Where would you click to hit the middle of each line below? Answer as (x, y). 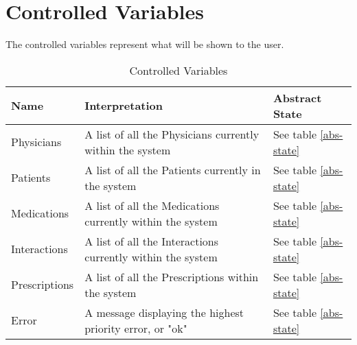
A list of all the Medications (152, 205)
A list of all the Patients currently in (173, 169)
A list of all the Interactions (152, 241)
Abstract (297, 97)
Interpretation (124, 106)
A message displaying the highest (164, 312)
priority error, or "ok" (136, 328)
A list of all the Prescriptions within (172, 276)
